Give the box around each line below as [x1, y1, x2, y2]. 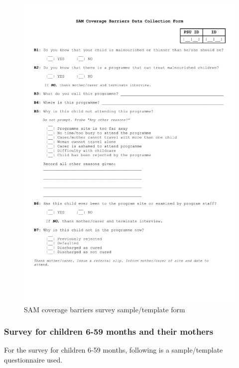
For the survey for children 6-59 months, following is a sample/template [4, 345, 223, 355]
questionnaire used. [4, 354, 63, 365]
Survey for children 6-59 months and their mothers [4, 325, 214, 338]
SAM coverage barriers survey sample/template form [24, 304, 185, 314]
